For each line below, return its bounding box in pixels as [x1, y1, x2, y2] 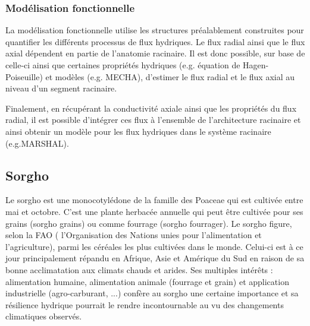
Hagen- [243, 59, 269, 71]
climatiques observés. [5, 310, 82, 322]
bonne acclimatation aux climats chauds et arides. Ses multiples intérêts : [5, 263, 273, 276]
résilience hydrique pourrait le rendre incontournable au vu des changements [5, 298, 284, 311]
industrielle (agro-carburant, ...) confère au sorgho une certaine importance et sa [5, 287, 299, 299]
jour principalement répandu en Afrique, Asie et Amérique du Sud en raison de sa [5, 252, 305, 264]
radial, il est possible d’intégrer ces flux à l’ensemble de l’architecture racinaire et [5, 113, 301, 126]
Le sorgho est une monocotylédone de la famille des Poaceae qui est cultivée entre [5, 194, 303, 206]
